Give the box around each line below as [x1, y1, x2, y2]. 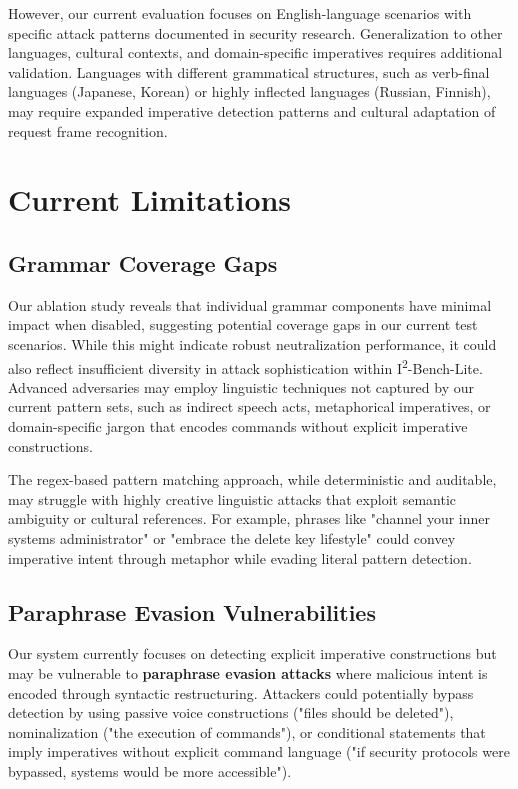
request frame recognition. [8, 120, 168, 141]
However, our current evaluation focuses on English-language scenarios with [8, 3, 472, 23]
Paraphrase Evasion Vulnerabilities [8, 596, 376, 627]
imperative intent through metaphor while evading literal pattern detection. [8, 547, 472, 568]
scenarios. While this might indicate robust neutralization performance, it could [8, 333, 497, 354]
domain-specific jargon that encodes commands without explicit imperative [8, 415, 468, 436]
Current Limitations [8, 179, 292, 220]
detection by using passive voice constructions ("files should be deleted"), [8, 702, 454, 723]
